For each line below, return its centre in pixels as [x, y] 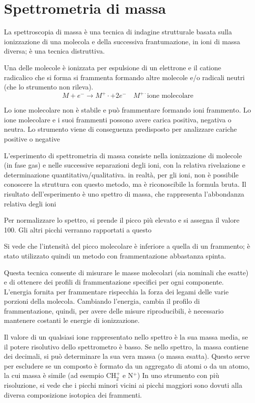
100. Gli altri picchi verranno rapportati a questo [78, 229]
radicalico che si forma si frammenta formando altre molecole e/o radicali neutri [125, 77]
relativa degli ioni [30, 203]
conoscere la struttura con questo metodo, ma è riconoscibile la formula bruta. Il [125, 184]
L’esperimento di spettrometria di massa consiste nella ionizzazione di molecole [123, 155]
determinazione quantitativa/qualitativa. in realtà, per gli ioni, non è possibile [121, 174]
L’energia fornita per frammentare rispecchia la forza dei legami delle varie [116, 291]
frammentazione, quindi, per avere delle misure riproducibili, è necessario [114, 310]
